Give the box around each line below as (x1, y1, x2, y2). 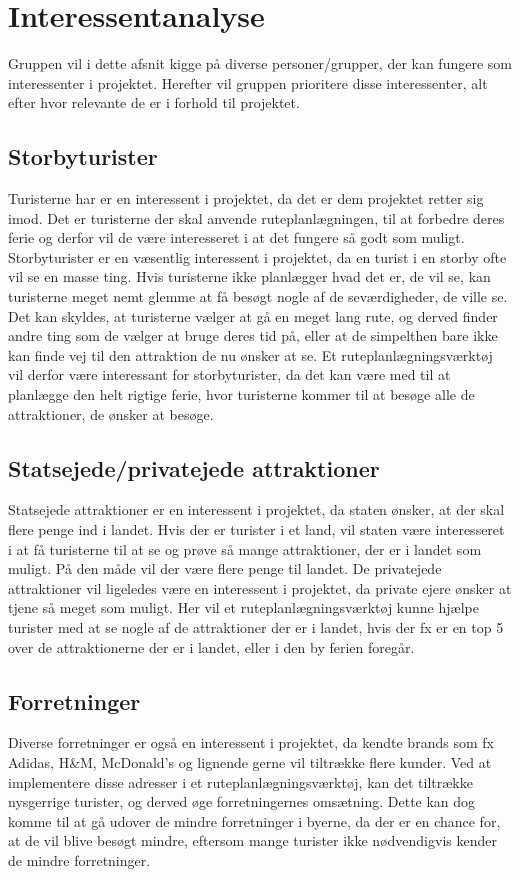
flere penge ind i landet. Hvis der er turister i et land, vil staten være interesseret (8, 519, 505, 540)
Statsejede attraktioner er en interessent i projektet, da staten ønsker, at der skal (8, 499, 505, 520)
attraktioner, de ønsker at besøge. (8, 403, 214, 424)
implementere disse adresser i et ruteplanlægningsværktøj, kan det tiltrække (8, 771, 473, 792)
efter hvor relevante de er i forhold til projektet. (8, 92, 300, 113)
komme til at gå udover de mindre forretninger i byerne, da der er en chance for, (8, 810, 501, 831)
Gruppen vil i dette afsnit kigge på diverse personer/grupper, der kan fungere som (8, 53, 512, 74)
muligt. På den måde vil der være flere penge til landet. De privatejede (8, 558, 442, 579)
